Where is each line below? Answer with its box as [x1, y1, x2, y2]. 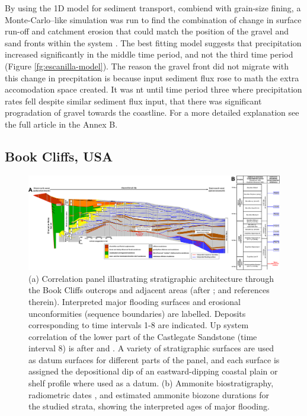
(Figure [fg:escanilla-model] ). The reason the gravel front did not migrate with [5, 59, 289, 72]
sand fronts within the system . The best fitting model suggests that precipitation [5, 36, 302, 49]
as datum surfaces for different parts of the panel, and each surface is [28, 353, 280, 366]
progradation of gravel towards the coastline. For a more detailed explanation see [5, 106, 299, 119]
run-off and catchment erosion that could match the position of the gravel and [5, 25, 289, 37]
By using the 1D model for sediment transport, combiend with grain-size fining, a [5, 2, 301, 14]
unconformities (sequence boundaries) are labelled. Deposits [28, 307, 246, 319]
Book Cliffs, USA [5, 147, 113, 165]
